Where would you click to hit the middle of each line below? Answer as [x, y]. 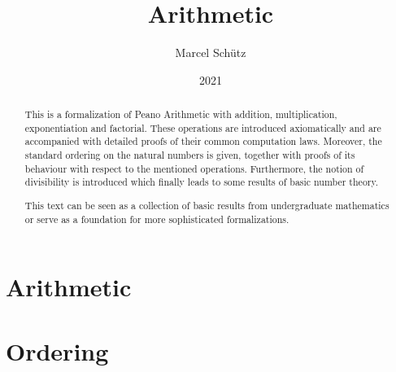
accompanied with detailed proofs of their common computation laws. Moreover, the [203, 141]
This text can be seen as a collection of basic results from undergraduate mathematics [207, 205]
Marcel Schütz [211, 53]
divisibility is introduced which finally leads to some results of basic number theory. [202, 182]
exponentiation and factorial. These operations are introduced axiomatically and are [203, 127]
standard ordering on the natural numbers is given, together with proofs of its [190, 155]
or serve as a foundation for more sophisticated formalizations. [157, 219]
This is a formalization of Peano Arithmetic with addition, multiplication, [181, 114]
